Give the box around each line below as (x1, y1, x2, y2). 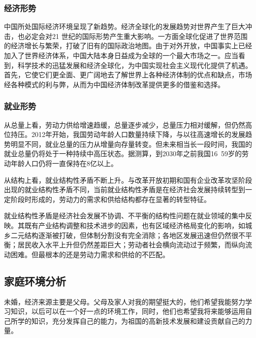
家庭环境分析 (4, 273, 66, 288)
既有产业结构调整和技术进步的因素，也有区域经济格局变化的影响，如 (24, 220, 245, 230)
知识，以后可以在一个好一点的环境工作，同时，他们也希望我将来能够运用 (10, 306, 245, 316)
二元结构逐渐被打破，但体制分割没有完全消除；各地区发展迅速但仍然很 (10, 230, 238, 240)
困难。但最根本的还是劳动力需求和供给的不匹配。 (10, 249, 169, 259)
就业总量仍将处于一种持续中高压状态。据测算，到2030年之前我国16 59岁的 (4, 148, 242, 159)
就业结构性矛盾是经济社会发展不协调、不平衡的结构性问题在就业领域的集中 (4, 210, 245, 221)
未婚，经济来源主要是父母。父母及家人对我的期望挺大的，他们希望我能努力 (4, 296, 245, 306)
